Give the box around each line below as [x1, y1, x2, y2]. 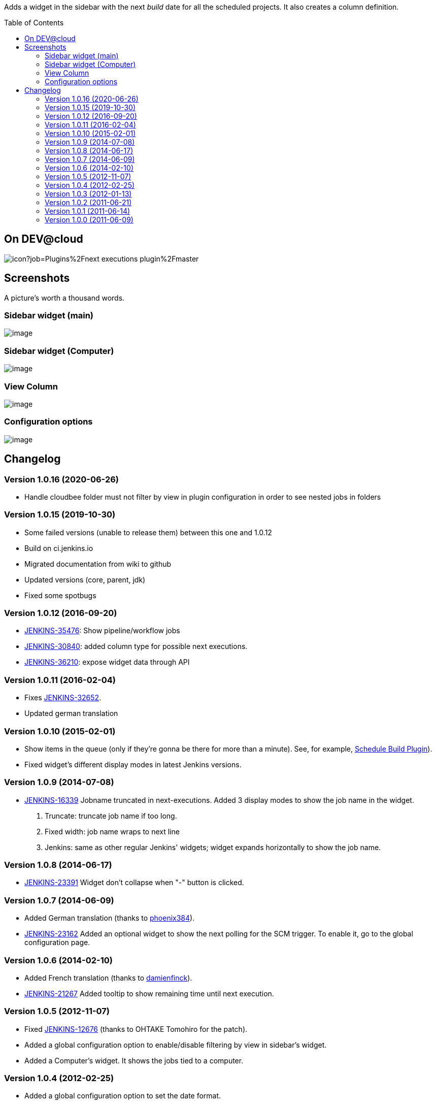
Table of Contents [4, 18, 64, 27]
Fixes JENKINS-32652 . [24, 693, 102, 702]
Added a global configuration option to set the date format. [24, 1091, 221, 1100]
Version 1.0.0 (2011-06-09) [45, 215, 133, 224]
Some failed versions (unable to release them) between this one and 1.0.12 [24, 528, 272, 537]
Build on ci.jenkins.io [24, 543, 93, 553]
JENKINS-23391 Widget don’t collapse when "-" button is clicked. [24, 878, 244, 887]
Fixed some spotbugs [24, 591, 96, 600]
